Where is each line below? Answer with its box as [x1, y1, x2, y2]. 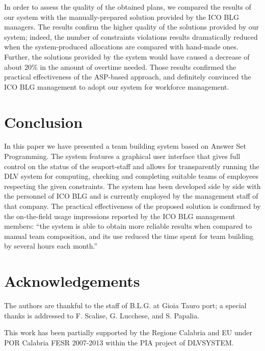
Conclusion [4, 111, 83, 132]
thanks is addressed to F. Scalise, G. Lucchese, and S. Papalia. [4, 310, 200, 320]
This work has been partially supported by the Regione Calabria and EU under [4, 327, 252, 338]
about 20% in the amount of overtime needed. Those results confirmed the [4, 61, 236, 72]
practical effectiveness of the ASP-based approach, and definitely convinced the [4, 71, 251, 82]
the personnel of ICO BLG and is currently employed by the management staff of [4, 191, 258, 201]
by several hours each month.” [4, 240, 97, 251]
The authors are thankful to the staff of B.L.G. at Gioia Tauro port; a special [4, 300, 247, 311]
